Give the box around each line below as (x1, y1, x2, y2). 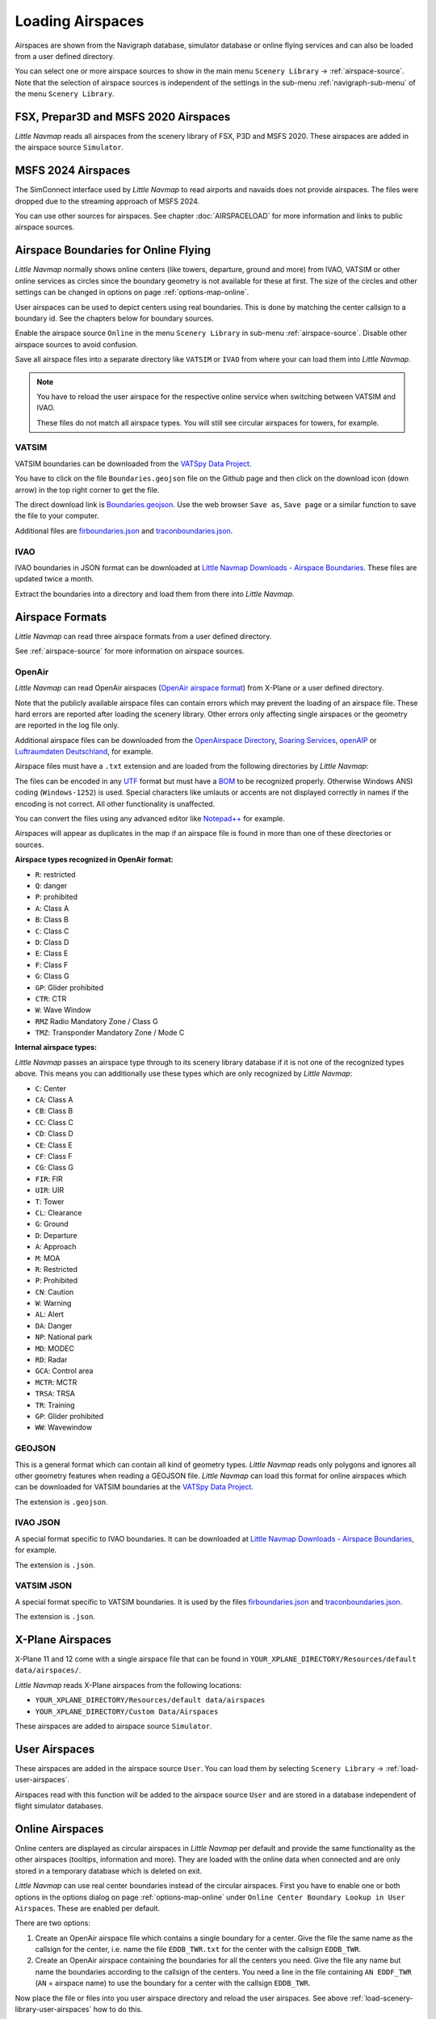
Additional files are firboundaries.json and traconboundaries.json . (15, 526, 233, 535)
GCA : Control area (35, 1366, 94, 1376)
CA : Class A (35, 1095, 73, 1105)
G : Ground (35, 1219, 69, 1229)
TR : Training (35, 1400, 76, 1409)
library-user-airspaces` (15, 2004, 92, 2014)
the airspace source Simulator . (15, 142, 124, 153)
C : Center (35, 1083, 66, 1093)
